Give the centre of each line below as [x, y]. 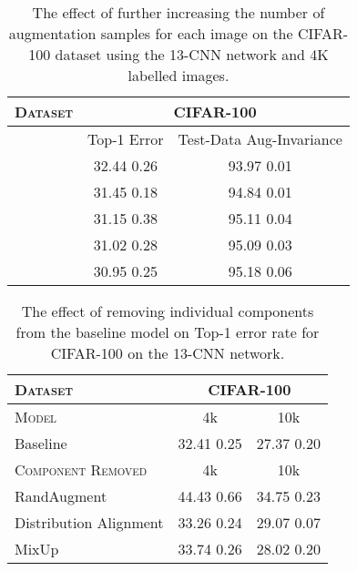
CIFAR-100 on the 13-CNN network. [168, 353]
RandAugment [61, 496]
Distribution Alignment [89, 522]
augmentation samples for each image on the [151, 33]
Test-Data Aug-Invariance [260, 139]
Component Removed [81, 469]
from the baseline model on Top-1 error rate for [168, 332]
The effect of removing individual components [168, 311]
